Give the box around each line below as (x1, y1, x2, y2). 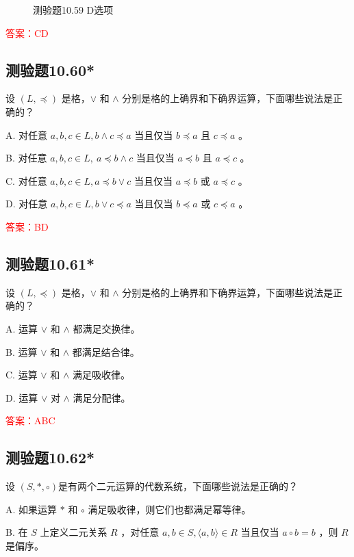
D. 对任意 (5, 196, 48, 211)
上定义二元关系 (40, 525, 108, 539)
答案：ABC (5, 413, 55, 428)
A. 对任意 (5, 127, 48, 142)
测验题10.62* (5, 447, 95, 468)
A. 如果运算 (5, 502, 58, 516)
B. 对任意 (5, 151, 47, 165)
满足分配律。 (73, 390, 131, 404)
